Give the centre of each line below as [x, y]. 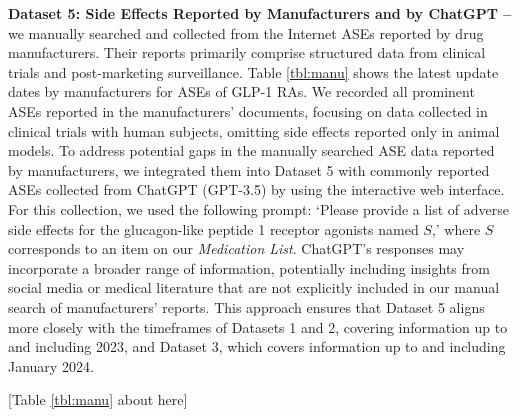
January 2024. [51, 365]
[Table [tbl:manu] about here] [98, 399]
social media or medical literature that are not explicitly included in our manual [254, 287]
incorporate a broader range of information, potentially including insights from [249, 267]
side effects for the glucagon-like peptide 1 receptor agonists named [213, 228]
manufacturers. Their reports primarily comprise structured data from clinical [247, 52]
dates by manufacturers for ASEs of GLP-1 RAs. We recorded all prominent [241, 91]
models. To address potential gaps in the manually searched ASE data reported [251, 150]
